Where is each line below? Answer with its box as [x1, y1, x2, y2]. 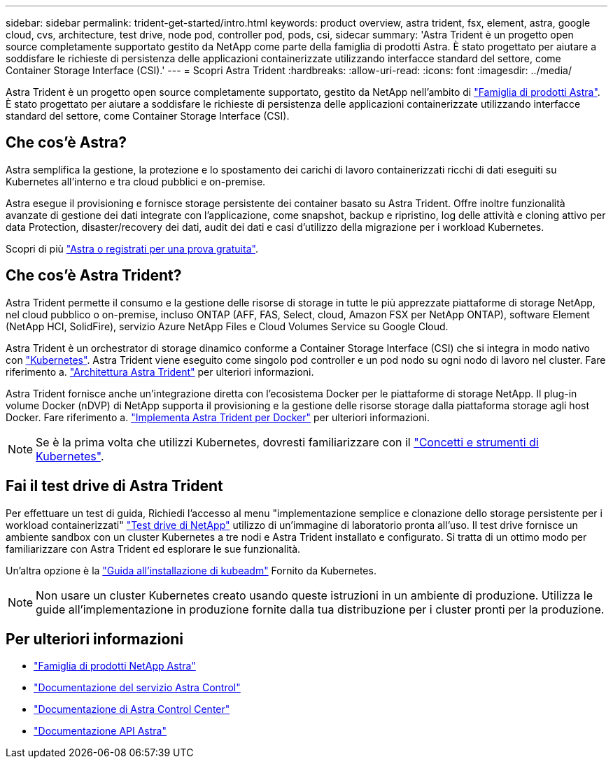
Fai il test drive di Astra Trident [6, 477, 223, 495]
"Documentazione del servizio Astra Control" [34, 681, 241, 694]
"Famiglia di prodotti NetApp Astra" [34, 660, 196, 672]
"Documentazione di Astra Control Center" [34, 703, 230, 716]
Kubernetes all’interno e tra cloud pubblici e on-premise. [6, 175, 266, 188]
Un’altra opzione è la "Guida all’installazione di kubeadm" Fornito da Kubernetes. [6, 564, 376, 576]
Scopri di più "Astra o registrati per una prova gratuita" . [6, 242, 258, 255]
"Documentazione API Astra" [34, 725, 167, 737]
